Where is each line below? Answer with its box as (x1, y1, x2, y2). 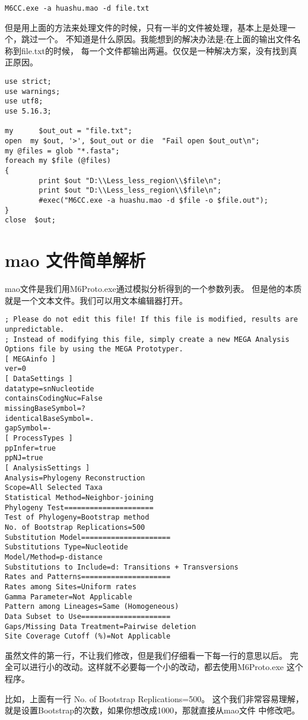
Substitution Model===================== (5, 533, 171, 542)
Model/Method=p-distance (5, 552, 103, 561)
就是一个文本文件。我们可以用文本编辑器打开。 (5, 294, 188, 306)
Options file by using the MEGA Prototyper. (5, 345, 183, 354)
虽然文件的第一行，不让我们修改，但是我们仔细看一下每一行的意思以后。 (5, 649, 287, 661)
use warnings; (5, 87, 61, 96)
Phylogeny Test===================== (5, 503, 154, 512)
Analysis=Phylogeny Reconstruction (5, 473, 145, 482)
